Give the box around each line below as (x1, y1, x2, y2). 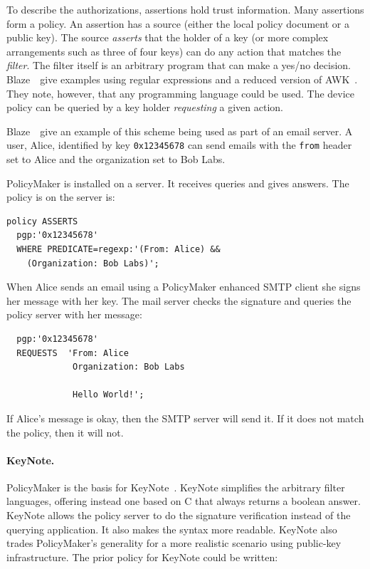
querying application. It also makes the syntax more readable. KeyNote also (6, 521, 337, 536)
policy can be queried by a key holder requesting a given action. (6, 100, 284, 115)
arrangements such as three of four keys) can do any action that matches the (6, 43, 342, 58)
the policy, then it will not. (6, 424, 124, 439)
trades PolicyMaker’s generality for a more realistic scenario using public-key (6, 536, 342, 550)
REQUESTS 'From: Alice (16, 348, 129, 358)
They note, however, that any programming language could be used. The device (6, 85, 355, 100)
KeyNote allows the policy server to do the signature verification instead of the (6, 508, 351, 523)
